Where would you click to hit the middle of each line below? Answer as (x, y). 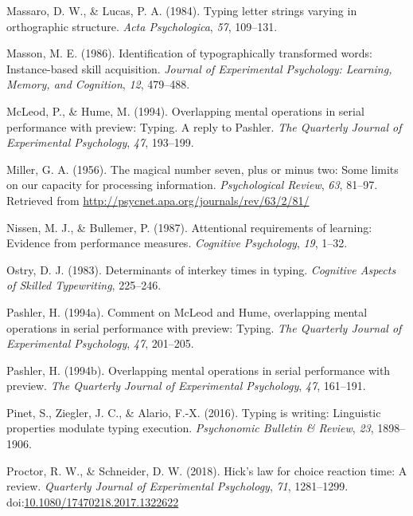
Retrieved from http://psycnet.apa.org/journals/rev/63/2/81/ (158, 200)
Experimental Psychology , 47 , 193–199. (100, 142)
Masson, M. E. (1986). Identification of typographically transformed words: (189, 53)
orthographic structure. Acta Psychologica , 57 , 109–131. (142, 26)
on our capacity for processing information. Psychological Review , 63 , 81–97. (192, 185)
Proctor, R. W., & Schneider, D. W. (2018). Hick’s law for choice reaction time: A (207, 470)
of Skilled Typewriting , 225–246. (84, 285)
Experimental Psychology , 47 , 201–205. (100, 343)
